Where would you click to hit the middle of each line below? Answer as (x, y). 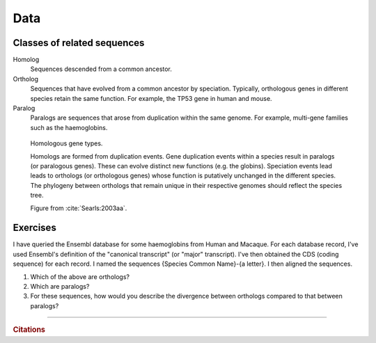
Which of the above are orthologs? (80, 277)
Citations (29, 330)
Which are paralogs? (60, 286)
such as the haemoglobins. (69, 127)
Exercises (35, 228)
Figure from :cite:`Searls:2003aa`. (79, 208)
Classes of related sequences (79, 43)
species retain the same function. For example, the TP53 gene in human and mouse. (151, 98)
